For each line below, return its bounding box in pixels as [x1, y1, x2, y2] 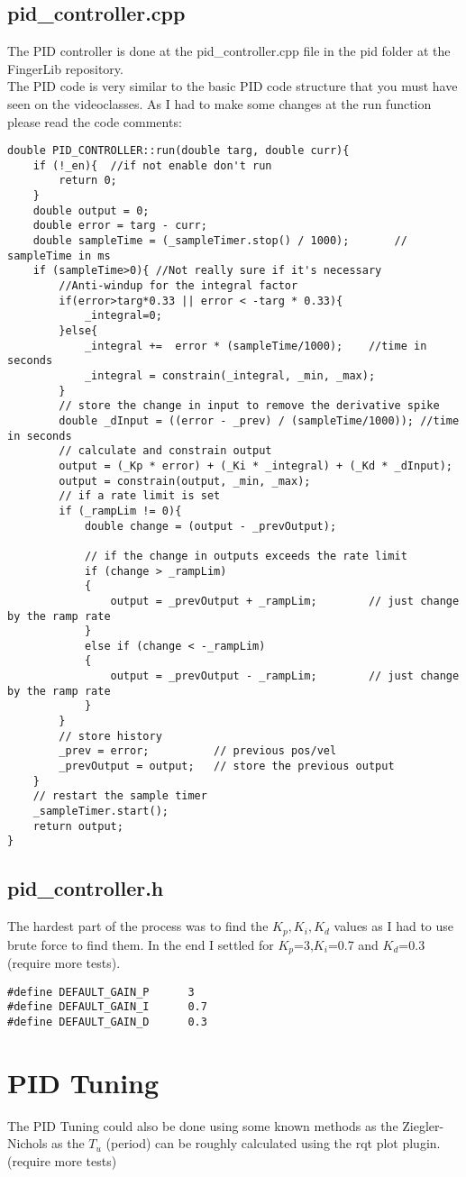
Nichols [7, 1134, 48, 1153]
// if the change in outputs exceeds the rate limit [84, 549, 407, 562]
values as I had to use [334, 917, 454, 935]
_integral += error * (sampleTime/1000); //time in [84, 339, 427, 352]
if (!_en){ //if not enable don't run [32, 159, 272, 172]
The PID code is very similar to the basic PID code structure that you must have [7, 77, 458, 96]
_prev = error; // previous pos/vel [59, 744, 337, 758]
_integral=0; [84, 309, 162, 323]
